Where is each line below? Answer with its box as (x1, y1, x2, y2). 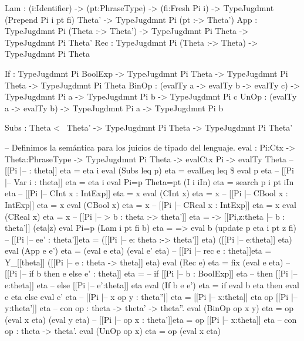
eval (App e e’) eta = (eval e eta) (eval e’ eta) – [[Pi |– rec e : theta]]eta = (5, 244, 272, 257)
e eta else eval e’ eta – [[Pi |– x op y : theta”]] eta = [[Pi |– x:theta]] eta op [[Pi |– (5, 290, 298, 302)
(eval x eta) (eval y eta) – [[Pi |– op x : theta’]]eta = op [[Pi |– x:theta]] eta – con (5, 313, 297, 325)
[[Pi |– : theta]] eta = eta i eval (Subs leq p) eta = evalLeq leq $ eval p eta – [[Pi (5, 164, 294, 176)
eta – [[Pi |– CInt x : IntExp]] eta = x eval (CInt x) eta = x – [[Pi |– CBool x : (5, 187, 288, 199)
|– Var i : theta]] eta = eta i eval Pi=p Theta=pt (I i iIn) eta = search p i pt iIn (5, 175, 294, 187)
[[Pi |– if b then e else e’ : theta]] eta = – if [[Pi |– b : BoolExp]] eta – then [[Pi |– (5, 267, 298, 279)
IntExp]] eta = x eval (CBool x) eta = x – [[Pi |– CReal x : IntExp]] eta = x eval (5, 198, 296, 210)
